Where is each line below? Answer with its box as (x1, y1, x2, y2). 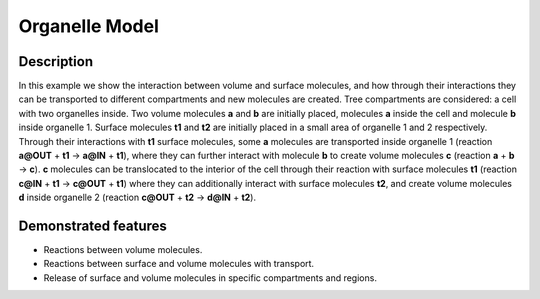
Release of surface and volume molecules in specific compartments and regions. (43, 271, 377, 284)
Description (18, 53, 94, 70)
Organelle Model (18, 15, 160, 37)
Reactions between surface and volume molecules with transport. (43, 258, 315, 270)
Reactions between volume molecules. (43, 244, 203, 256)
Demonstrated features (18, 218, 167, 234)
